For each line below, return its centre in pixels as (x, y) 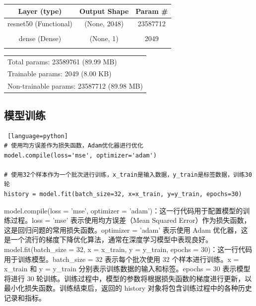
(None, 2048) (104, 24)
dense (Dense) (40, 38)
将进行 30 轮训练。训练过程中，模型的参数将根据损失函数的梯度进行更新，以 (128, 278)
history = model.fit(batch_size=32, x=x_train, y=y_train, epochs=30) (123, 194)
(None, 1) (104, 38)
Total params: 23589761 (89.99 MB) (62, 61)
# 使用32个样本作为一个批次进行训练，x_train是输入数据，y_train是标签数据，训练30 (128, 175)
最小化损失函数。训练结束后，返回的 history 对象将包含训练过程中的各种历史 (128, 288)
